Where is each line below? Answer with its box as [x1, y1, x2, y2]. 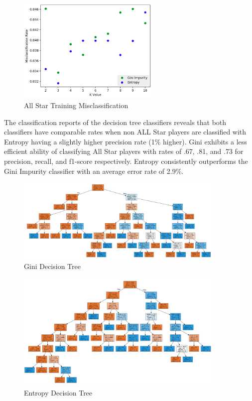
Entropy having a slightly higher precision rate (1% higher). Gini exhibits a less [4, 136, 247, 146]
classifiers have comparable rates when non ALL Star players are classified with [4, 127, 247, 137]
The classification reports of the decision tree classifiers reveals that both [4, 117, 227, 127]
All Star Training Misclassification [24, 100, 128, 111]
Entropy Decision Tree [24, 388, 93, 398]
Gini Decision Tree [24, 261, 81, 271]
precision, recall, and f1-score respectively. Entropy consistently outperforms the [4, 155, 248, 166]
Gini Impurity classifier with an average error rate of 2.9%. [4, 165, 184, 176]
